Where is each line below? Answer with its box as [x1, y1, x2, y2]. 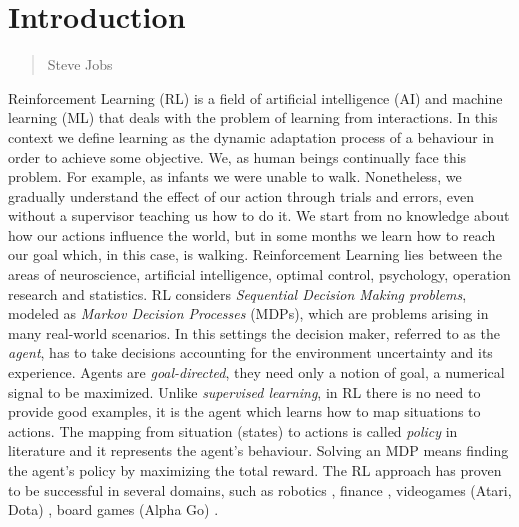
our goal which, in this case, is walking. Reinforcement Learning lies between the [8, 244, 502, 265]
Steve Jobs [47, 54, 113, 75]
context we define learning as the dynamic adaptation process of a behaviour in [8, 126, 495, 147]
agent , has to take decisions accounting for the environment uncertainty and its [8, 342, 493, 363]
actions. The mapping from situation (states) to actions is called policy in [8, 420, 458, 441]
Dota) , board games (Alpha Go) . [8, 499, 219, 520]
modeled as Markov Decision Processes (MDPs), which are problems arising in [8, 303, 489, 324]
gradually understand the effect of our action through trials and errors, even [8, 185, 475, 206]
